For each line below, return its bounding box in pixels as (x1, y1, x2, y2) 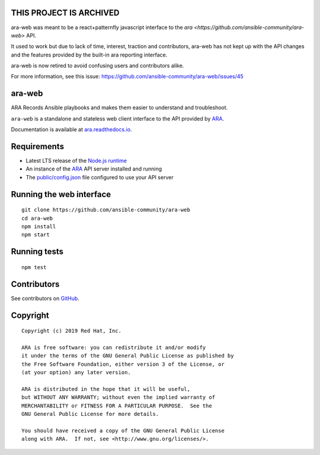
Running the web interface (11, 189, 111, 199)
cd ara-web (21, 214, 53, 222)
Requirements (11, 141, 65, 151)
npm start (21, 232, 50, 238)
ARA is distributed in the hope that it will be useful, (21, 386, 191, 392)
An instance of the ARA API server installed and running (25, 165, 162, 172)
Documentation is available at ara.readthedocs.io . (11, 126, 132, 133)
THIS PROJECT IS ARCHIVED (11, 8, 120, 18)
